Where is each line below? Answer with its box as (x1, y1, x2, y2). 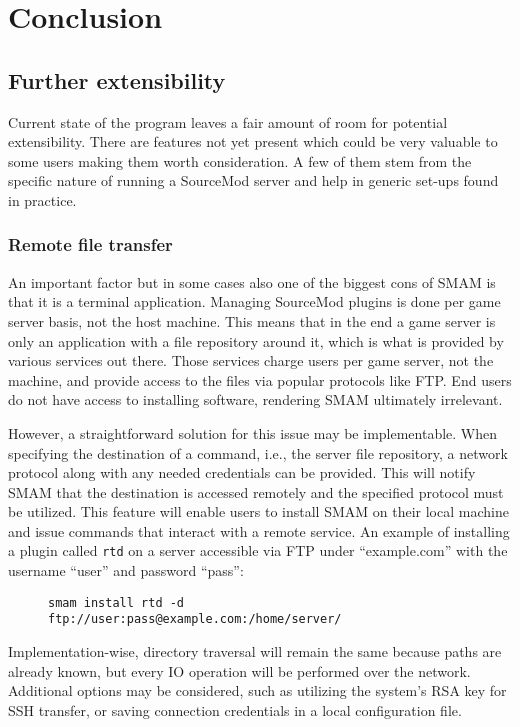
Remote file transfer (8, 232, 173, 257)
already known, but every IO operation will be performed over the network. (8, 660, 471, 681)
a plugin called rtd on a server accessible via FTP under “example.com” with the (8, 540, 508, 561)
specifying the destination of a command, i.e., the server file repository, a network (8, 442, 508, 463)
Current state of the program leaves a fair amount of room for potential (8, 111, 448, 132)
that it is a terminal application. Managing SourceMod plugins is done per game (8, 291, 501, 312)
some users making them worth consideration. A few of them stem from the (8, 150, 472, 171)
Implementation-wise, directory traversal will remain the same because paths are (8, 641, 502, 662)
